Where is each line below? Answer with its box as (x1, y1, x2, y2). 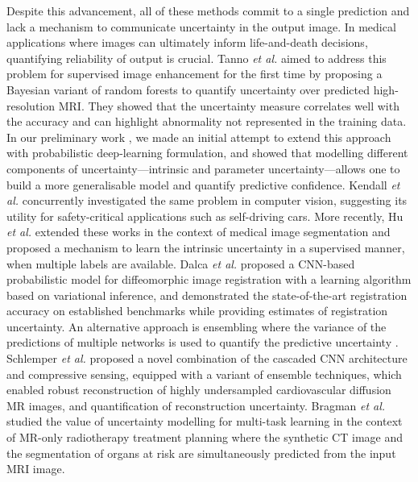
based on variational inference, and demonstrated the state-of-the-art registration (6, 286, 408, 303)
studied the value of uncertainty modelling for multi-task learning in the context (6, 413, 403, 430)
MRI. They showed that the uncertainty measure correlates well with (58, 97, 399, 114)
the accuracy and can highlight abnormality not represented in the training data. (6, 113, 407, 130)
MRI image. (6, 460, 65, 477)
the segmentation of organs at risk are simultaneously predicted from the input (6, 444, 396, 461)
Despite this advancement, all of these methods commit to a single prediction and (6, 2, 410, 19)
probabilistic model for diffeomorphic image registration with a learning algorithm (6, 271, 412, 288)
